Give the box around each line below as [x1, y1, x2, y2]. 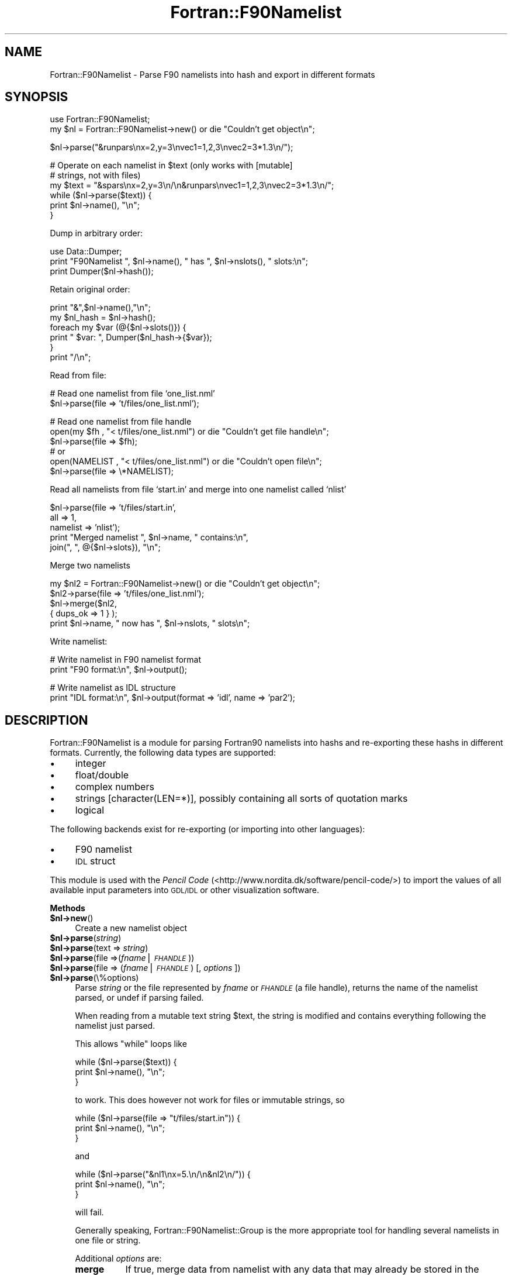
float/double [75, 769, 129, 781]
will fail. [75, 1207, 104, 1218]
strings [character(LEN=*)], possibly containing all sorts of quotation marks [75, 792, 408, 805]
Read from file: [50, 370, 106, 381]
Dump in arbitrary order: [50, 228, 143, 239]
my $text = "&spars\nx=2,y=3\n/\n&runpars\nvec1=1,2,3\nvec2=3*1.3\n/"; [50, 180, 334, 191]
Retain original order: [50, 284, 130, 295]
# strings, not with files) [50, 170, 141, 181]
